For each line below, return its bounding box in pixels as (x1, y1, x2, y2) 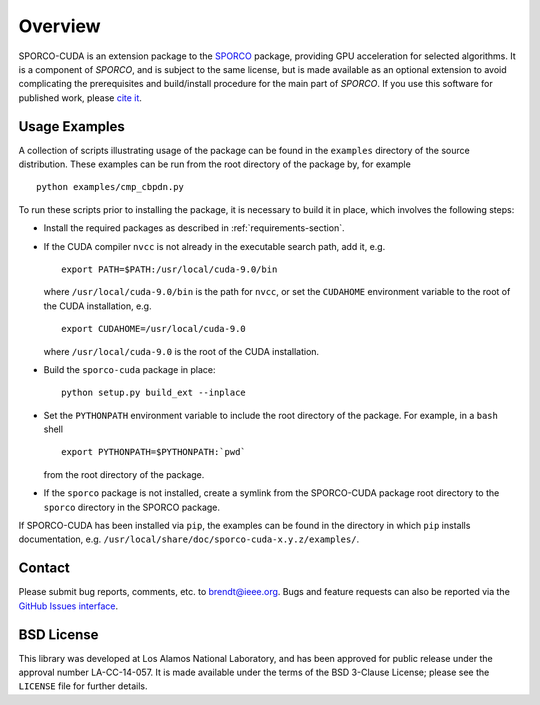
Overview (18, 15, 101, 37)
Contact (18, 560, 70, 577)
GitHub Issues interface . (18, 600, 119, 612)
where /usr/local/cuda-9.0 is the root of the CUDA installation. (43, 345, 320, 357)
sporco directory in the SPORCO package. (43, 501, 220, 513)
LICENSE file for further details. (18, 680, 149, 692)
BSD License (18, 626, 99, 643)
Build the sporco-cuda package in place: (43, 363, 216, 375)
